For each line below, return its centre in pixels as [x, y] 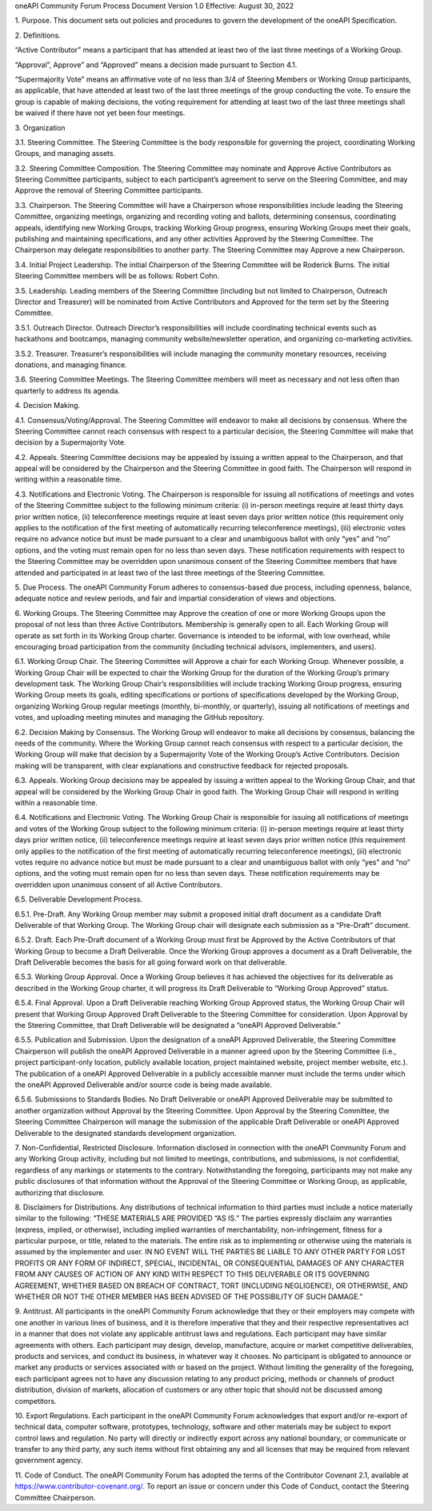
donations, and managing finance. [71, 365]
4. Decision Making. [48, 406]
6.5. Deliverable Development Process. [79, 899]
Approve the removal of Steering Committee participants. [109, 190]
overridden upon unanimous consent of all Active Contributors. [119, 885]
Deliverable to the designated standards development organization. [126, 1133]
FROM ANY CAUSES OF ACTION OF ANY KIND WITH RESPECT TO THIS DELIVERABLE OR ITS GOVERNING [192, 1274]
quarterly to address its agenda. [67, 390]
